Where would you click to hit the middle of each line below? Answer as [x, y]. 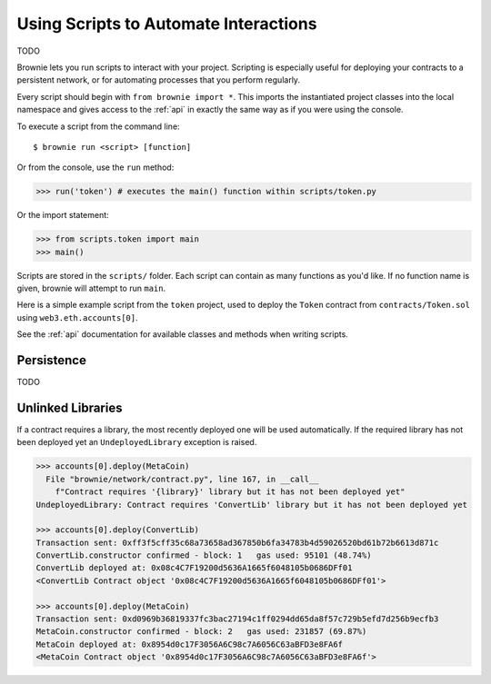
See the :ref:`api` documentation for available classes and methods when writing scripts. [183, 334]
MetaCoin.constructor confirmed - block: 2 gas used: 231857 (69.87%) [201, 632]
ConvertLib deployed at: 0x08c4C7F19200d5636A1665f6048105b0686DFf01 [194, 568]
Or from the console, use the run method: [95, 167]
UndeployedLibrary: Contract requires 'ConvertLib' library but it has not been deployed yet [252, 505]
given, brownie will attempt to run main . [91, 288]
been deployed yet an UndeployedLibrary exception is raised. [137, 442]
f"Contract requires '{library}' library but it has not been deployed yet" [230, 492]
